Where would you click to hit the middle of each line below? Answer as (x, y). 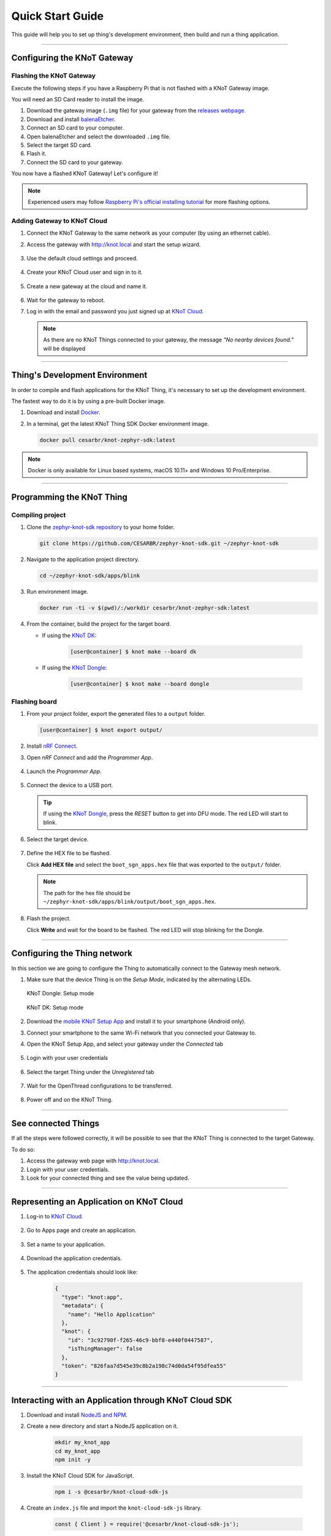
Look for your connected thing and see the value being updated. (108, 1178)
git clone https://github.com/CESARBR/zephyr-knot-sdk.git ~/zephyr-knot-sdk (159, 543)
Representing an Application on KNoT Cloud (97, 1201)
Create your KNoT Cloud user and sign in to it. (85, 272)
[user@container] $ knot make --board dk (133, 652)
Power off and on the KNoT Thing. (70, 1100)
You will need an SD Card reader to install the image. (78, 100)
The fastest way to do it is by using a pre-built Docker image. (88, 401)
